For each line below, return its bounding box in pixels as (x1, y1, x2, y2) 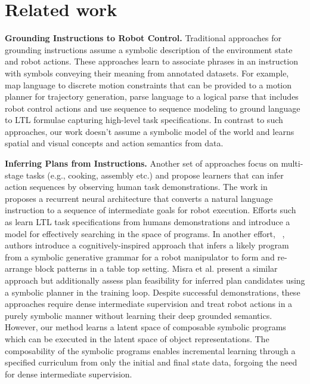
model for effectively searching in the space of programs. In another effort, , (5, 227, 285, 239)
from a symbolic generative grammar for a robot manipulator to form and (5, 250, 275, 263)
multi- (281, 157, 303, 170)
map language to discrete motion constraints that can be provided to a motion (5, 78, 292, 91)
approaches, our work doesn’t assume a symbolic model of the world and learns (5, 125, 294, 137)
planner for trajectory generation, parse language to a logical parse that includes (5, 90, 299, 103)
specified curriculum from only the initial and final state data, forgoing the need (5, 356, 297, 368)
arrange (5, 262, 32, 275)
